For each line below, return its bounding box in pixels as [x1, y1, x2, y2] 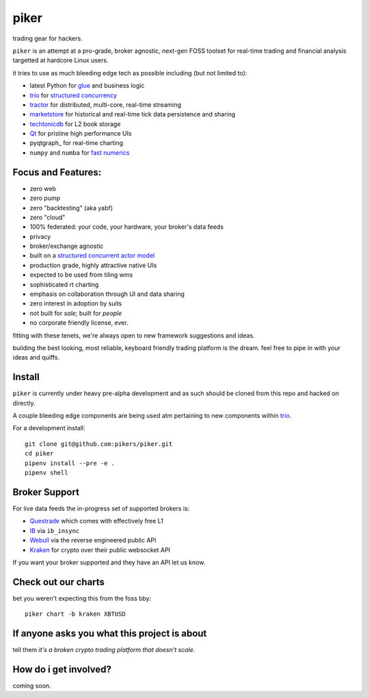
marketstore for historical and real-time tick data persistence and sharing [29, 110, 236, 119]
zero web [29, 184, 56, 192]
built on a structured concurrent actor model [29, 251, 155, 260]
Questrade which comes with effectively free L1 [29, 517, 164, 525]
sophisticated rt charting [29, 280, 99, 288]
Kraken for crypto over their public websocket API [29, 545, 171, 554]
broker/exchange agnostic [29, 242, 104, 250]
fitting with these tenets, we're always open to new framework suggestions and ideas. [12, 331, 256, 339]
